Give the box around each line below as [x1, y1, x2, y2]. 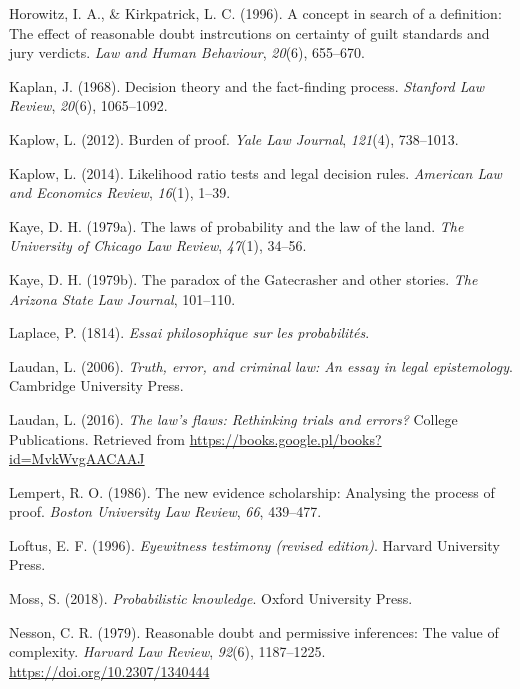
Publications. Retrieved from [9, 428, 185, 449]
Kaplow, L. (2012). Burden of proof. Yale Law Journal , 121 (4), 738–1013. [9, 128, 459, 149]
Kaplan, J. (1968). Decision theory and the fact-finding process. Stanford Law [9, 75, 485, 96]
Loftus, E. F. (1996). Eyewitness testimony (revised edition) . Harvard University [9, 534, 500, 555]
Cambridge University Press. [9, 375, 184, 396]
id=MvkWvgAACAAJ [9, 448, 145, 469]
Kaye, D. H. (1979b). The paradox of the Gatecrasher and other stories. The [9, 268, 478, 289]
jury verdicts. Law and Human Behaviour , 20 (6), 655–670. [9, 42, 365, 63]
